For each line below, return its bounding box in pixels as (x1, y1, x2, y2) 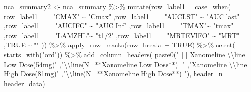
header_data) (4, 78, 45, 88)
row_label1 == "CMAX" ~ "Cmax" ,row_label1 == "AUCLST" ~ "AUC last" (4, 11, 240, 21)
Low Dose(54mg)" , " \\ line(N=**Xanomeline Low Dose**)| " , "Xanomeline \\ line (4, 59, 247, 69)
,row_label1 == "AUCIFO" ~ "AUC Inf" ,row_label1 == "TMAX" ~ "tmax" (4, 21, 234, 31)
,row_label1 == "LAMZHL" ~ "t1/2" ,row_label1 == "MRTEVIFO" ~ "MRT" (4, 30, 240, 40)
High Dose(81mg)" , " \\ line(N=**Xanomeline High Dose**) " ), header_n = (4, 69, 230, 79)
